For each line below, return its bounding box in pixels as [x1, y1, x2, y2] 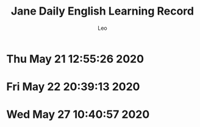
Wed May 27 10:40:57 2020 [6, 108, 150, 122]
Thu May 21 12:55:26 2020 [6, 52, 145, 66]
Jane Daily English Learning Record [10, 4, 194, 18]
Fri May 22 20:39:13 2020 [6, 80, 140, 94]
